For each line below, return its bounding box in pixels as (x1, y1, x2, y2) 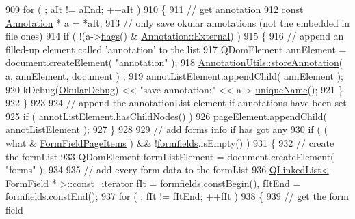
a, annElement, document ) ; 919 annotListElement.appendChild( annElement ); (5, 68, 344, 83)
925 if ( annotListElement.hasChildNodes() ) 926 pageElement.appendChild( (5, 108, 327, 123)
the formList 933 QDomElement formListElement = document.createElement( (5, 149, 334, 163)
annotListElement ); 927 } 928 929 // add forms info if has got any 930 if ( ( (5, 122, 328, 136)
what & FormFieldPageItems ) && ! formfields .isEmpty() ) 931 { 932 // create (5, 135, 334, 149)
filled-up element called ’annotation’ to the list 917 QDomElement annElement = (5, 42, 347, 56)
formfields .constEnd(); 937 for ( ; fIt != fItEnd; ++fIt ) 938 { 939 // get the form (5, 189, 350, 203)
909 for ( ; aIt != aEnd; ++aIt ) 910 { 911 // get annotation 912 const (5, 2, 304, 16)
